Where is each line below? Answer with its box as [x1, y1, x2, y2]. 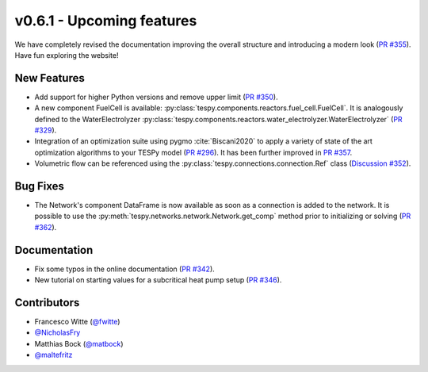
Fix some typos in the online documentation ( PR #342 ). [34, 264, 216, 274]
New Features [14, 71, 85, 85]
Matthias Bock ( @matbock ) [34, 339, 124, 348]
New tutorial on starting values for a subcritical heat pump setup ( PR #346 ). [34, 275, 282, 285]
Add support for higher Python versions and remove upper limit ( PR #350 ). [34, 92, 278, 102]
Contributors [14, 296, 80, 309]
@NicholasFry [34, 328, 81, 337]
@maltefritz [34, 350, 73, 360]
